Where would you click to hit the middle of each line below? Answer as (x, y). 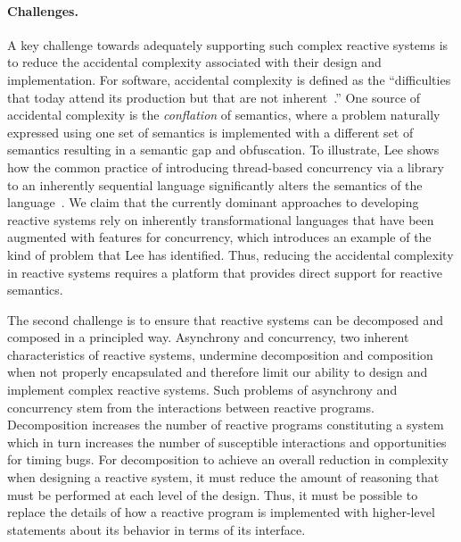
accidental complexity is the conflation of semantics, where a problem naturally (224, 115)
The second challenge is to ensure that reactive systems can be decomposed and (225, 319)
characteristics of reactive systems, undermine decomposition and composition (220, 354)
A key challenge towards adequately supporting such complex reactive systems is (228, 44)
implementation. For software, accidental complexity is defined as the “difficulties (229, 79)
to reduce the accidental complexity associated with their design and (194, 62)
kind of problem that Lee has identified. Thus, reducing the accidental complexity (230, 254)
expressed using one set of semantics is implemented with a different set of (210, 132)
